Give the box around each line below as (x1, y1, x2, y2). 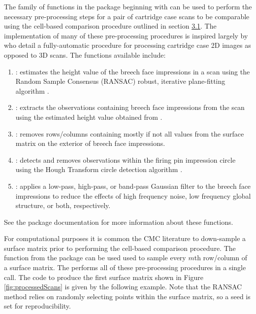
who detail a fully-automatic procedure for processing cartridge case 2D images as (4, 40, 251, 50)
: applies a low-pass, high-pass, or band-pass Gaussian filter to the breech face (15, 180, 251, 191)
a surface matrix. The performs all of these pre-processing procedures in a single (4, 262, 246, 273)
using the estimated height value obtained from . (15, 111, 162, 122)
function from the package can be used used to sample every (4, 252, 186, 263)
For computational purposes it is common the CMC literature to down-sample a (4, 233, 246, 244)
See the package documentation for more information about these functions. (4, 216, 233, 227)
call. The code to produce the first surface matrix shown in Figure (4, 272, 204, 282)
